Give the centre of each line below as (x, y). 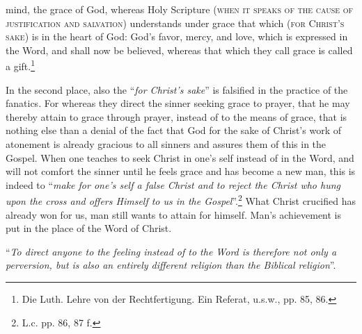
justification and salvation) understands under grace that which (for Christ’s (175, 23)
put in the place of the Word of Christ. (89, 228)
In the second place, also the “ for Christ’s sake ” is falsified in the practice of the (177, 89)
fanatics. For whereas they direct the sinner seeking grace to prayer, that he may (178, 103)
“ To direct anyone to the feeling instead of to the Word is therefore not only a (171, 251)
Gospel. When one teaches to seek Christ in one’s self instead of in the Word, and (180, 157)
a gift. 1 (21, 65)
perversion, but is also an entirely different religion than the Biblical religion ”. (171, 265)
